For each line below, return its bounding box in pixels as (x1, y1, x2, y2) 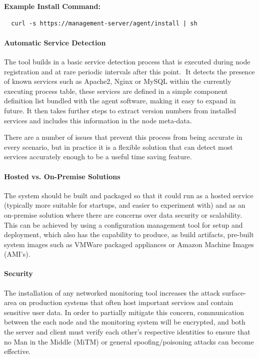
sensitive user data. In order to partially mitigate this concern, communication (4, 307, 244, 317)
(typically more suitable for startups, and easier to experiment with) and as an (4, 200, 245, 210)
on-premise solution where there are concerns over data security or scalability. (4, 209, 242, 220)
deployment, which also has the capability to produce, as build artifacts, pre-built (4, 229, 254, 240)
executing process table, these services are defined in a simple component (4, 85, 228, 96)
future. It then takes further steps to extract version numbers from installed (4, 105, 236, 115)
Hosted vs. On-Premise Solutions (4, 171, 120, 181)
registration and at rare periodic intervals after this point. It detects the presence (4, 66, 255, 76)
